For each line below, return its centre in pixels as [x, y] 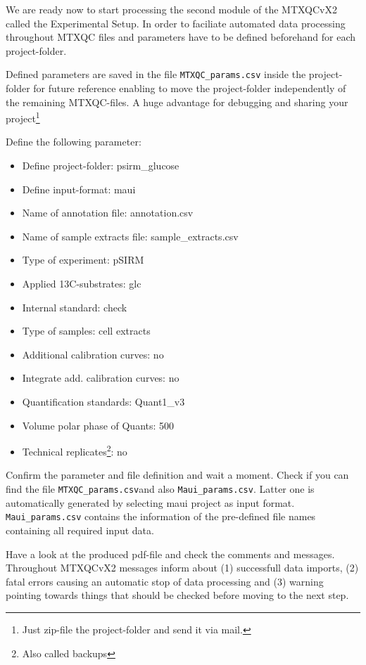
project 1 [23, 117]
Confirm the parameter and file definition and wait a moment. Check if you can [177, 475]
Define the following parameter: [74, 142]
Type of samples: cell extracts [86, 331]
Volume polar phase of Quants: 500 [98, 425]
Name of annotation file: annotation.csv [108, 213]
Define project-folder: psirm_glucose [101, 166]
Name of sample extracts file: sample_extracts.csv [130, 236]
